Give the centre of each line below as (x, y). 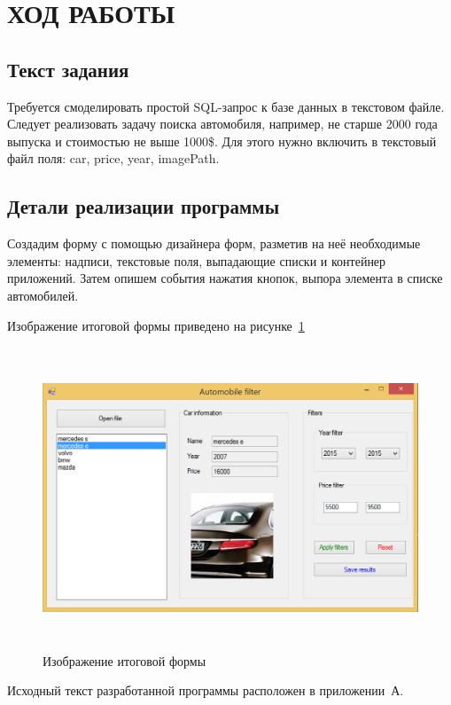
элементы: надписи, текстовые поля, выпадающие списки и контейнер (197, 260)
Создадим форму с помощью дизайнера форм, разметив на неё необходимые (214, 243)
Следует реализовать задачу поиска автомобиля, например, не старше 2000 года (222, 124)
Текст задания (68, 69)
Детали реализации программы (144, 206)
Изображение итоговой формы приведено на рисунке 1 (156, 325)
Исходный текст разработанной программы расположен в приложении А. (206, 690)
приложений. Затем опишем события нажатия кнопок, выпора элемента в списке (225, 278)
